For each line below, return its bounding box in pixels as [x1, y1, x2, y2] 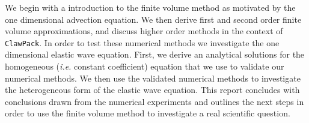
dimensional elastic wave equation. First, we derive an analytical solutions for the [5, 48, 305, 61]
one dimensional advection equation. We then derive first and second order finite [5, 13, 302, 25]
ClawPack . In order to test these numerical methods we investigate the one [5, 36, 280, 49]
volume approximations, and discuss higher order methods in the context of [5, 25, 283, 37]
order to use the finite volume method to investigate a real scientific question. [5, 107, 290, 119]
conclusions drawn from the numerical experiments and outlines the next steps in [5, 95, 304, 107]
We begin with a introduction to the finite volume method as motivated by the [5, 1, 296, 13]
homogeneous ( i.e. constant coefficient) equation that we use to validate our [5, 60, 284, 73]
